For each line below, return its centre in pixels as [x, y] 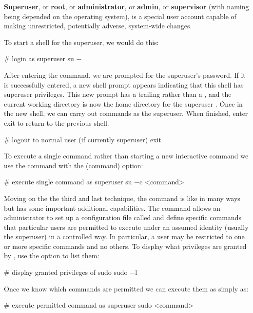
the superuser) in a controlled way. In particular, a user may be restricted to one [124, 236]
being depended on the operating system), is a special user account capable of [120, 16]
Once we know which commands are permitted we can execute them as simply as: [126, 288]
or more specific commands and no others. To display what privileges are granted [125, 246]
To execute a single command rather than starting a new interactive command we [126, 156]
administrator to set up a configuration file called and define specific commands [123, 217]
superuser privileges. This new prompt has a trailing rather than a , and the [118, 94]
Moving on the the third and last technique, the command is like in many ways [122, 198]
